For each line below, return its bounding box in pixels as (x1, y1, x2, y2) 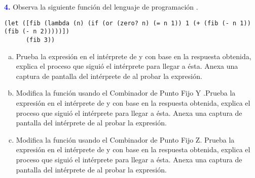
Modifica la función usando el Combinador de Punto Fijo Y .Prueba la (16, 87, 236, 98)
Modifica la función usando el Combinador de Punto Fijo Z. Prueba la (16, 134, 235, 145)
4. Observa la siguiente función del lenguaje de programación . (4, 2, 198, 12)
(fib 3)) (25, 36, 55, 43)
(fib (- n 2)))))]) (4, 28, 69, 35)
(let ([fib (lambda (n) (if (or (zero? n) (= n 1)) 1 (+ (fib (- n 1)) (4, 19, 251, 27)
